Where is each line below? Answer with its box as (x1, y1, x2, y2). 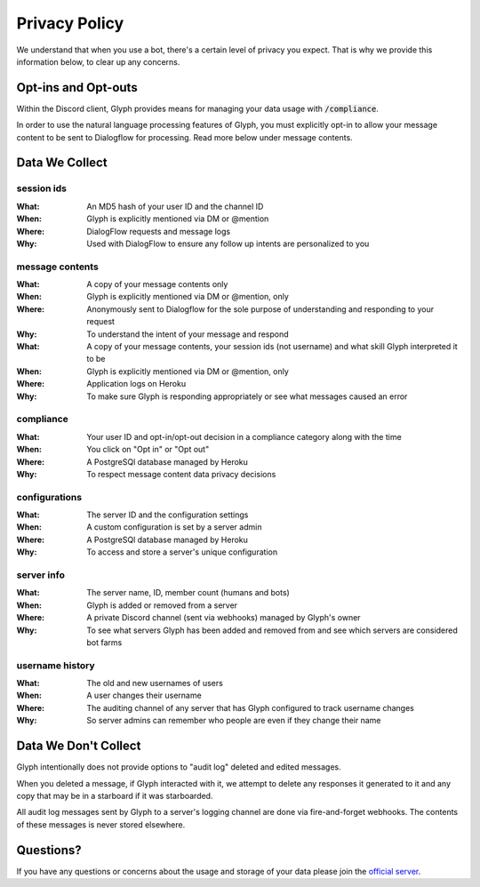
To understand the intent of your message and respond (86, 329, 289, 340)
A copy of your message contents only (86, 279, 228, 290)
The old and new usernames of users (86, 678, 224, 689)
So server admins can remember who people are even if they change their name (86, 715, 381, 726)
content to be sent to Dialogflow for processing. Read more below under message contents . (16, 132, 353, 142)
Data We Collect (16, 156, 108, 171)
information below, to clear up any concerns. (16, 56, 180, 67)
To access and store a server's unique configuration (86, 547, 278, 557)
